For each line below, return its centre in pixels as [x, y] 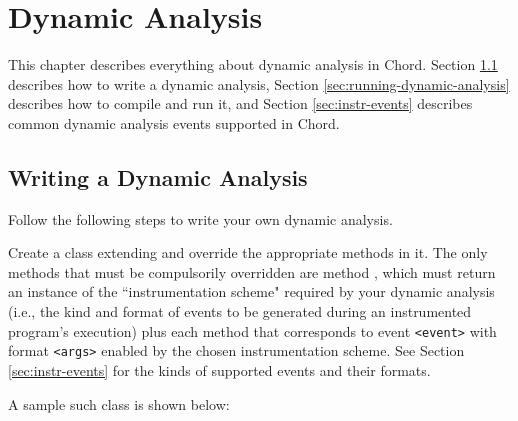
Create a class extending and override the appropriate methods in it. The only [248, 252]
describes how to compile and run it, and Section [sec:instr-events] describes [240, 103]
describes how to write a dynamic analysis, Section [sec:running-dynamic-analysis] [259, 83]
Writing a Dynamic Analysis [158, 176]
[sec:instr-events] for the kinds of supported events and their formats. [219, 369]
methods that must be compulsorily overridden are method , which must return [252, 271]
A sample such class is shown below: [119, 403]
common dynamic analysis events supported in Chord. [174, 122]
